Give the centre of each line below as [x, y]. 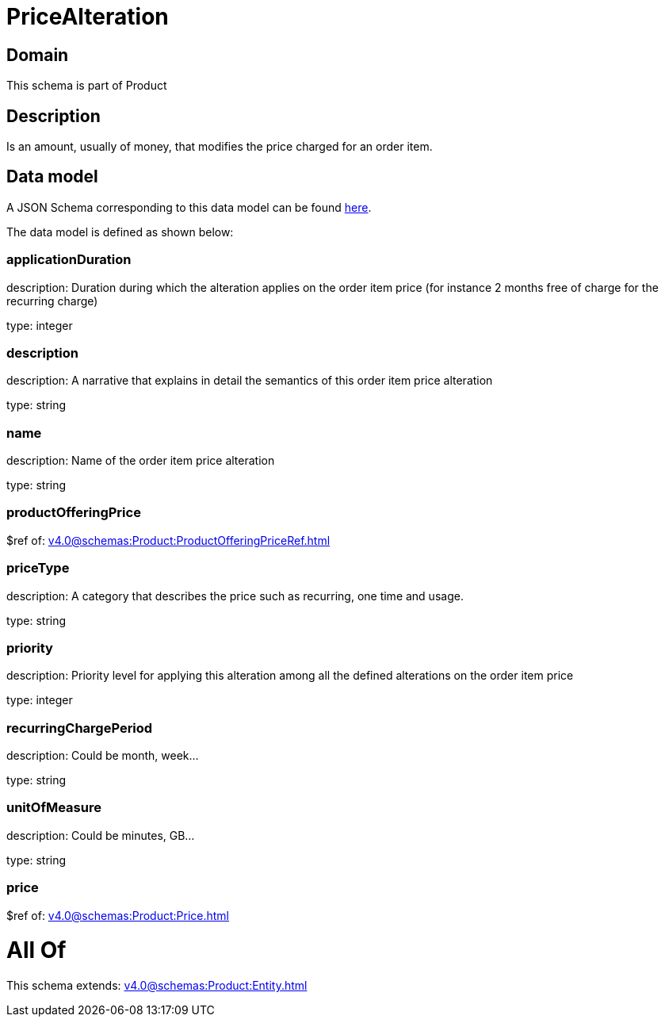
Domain [38, 55]
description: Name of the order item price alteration [141, 461]
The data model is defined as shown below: [120, 232]
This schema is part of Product [87, 86]
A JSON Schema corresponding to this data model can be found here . [189, 207]
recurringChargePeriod [80, 728]
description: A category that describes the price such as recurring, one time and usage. [235, 596]
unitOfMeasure [54, 808]
